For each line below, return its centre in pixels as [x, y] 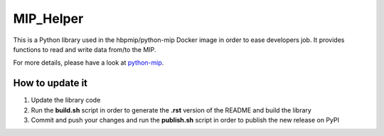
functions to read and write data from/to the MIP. [85, 49]
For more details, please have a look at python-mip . [89, 63]
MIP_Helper [48, 19]
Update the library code [66, 100]
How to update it [50, 83]
